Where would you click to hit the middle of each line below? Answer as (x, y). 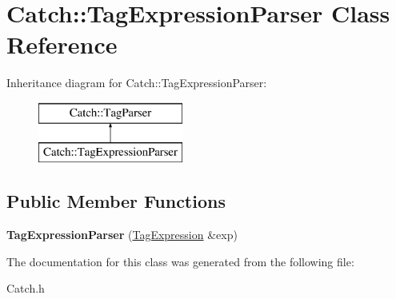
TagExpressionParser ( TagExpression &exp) (122, 235)
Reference (62, 44)
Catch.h (26, 288)
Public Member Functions (116, 201)
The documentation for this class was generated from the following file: (180, 261)
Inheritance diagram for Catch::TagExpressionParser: (137, 83)
